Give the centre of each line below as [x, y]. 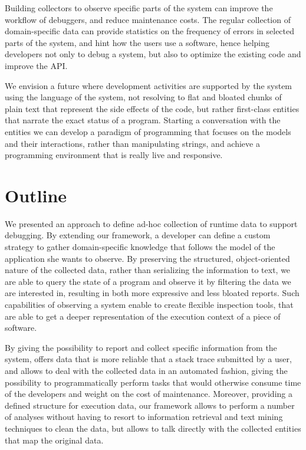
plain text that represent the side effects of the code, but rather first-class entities [152, 108]
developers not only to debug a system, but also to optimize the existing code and [153, 54]
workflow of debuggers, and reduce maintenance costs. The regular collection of [148, 19]
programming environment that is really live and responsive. [114, 155]
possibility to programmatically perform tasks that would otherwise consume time [153, 382]
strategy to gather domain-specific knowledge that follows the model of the [140, 247]
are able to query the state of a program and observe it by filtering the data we [148, 281]
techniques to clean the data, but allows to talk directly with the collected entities [153, 428]
